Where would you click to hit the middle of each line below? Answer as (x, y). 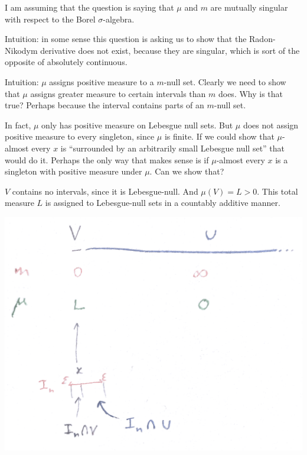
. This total (277, 191)
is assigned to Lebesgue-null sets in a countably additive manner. (163, 203)
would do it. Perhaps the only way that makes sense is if (107, 159)
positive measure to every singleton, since (80, 136)
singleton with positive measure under (74, 171)
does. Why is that (251, 93)
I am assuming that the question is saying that (89, 7)
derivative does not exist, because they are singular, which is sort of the (170, 50)
